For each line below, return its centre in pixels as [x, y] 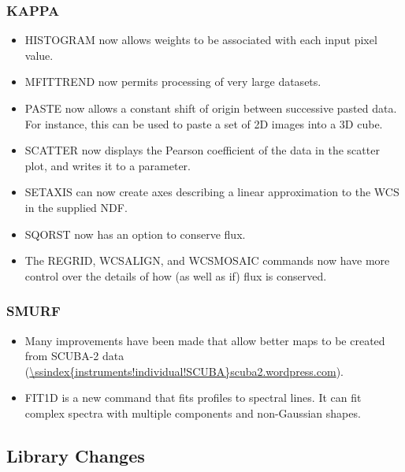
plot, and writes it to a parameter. [108, 165]
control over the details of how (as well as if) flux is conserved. [176, 275]
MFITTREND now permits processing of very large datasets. [173, 82]
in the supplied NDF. [76, 207]
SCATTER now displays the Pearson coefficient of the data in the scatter [202, 150]
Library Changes [76, 455]
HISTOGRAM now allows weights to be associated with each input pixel [201, 40]
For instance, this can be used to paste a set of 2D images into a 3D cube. [204, 123]
